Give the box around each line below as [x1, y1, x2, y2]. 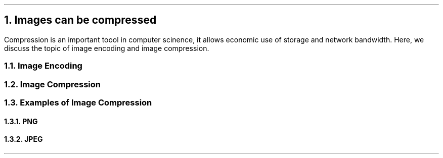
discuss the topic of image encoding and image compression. [4, 43, 209, 52]
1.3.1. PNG [4, 117, 38, 126]
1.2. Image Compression [4, 79, 101, 89]
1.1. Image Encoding [4, 61, 82, 71]
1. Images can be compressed [4, 14, 157, 27]
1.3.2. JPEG [4, 135, 43, 144]
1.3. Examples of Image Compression [4, 97, 152, 108]
